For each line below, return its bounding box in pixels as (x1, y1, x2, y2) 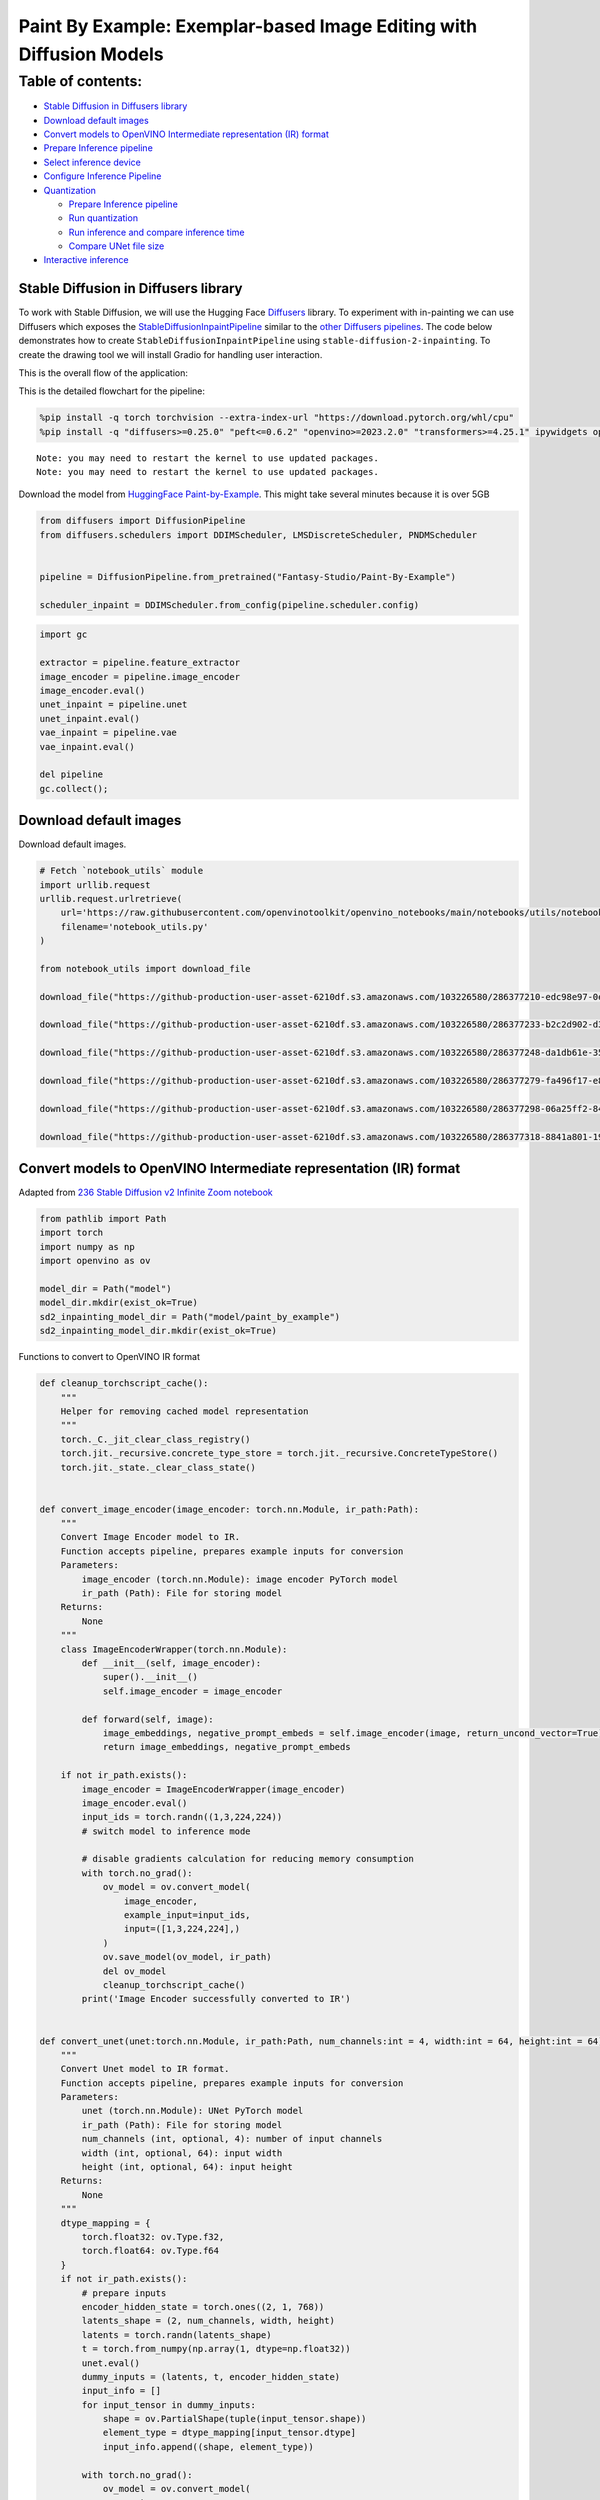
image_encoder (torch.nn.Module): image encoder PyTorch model (81, 1573, 399, 1585)
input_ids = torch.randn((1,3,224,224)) (81, 1811, 283, 1823)
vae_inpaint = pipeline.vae (39, 727, 177, 739)
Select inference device (43, 156, 142, 168)
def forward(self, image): (81, 1713, 214, 1725)
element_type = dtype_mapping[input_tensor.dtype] (102, 2427, 357, 2439)
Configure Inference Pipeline (43, 170, 162, 182)
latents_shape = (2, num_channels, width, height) (81, 2315, 335, 2327)
